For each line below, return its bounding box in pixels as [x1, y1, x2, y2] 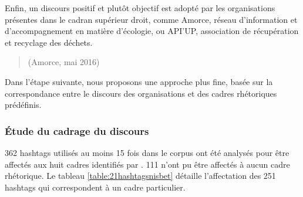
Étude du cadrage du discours [5, 123, 149, 138]
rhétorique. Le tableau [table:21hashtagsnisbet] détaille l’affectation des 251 [5, 169, 276, 182]
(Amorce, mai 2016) [28, 56, 100, 68]
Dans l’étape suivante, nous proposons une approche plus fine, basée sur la [5, 75, 273, 87]
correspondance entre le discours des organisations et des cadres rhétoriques [5, 87, 277, 99]
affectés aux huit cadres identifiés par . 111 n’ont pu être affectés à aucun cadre [5, 158, 290, 170]
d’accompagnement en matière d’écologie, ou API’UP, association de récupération [5, 25, 299, 37]
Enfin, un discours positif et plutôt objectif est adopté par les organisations [5, 2, 275, 13]
